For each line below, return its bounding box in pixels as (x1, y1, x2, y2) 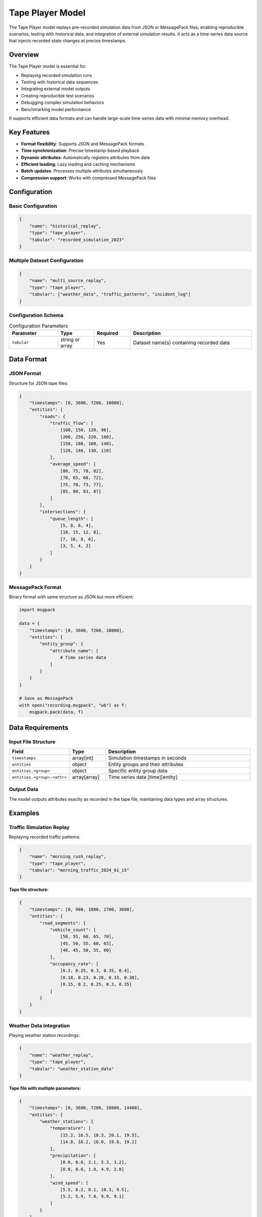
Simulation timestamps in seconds (108, 755, 187, 761)
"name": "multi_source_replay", (29, 278, 107, 283)
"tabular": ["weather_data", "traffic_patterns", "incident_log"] (29, 292, 191, 297)
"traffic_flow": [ (49, 421, 94, 426)
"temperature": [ (49, 1125, 91, 1131)
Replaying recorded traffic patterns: (9, 834, 81, 840)
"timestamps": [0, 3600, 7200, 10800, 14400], (29, 1105, 143, 1111)
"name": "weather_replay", (29, 1052, 94, 1058)
